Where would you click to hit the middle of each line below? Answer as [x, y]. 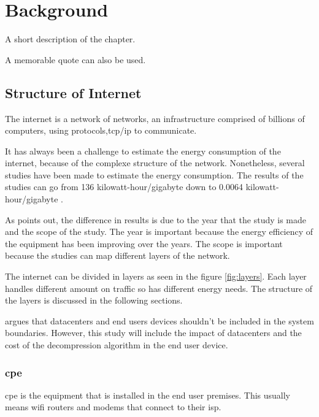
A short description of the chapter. [70, 39]
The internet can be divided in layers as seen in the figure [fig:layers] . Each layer [156, 276]
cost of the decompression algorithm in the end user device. [117, 345]
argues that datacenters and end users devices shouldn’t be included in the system [159, 320]
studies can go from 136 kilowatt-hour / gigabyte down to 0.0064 [124, 187]
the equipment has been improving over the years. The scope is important [144, 243]
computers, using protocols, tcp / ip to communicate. [101, 130]
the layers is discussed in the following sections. [94, 300]
